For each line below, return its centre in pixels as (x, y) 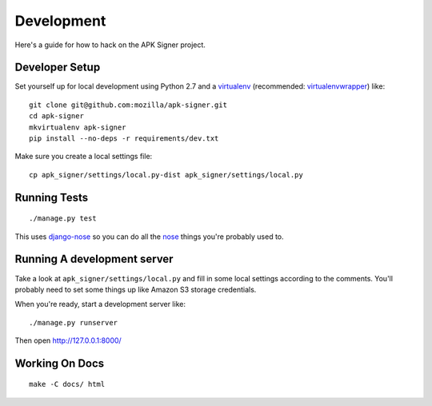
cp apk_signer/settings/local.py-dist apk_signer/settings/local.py (166, 175)
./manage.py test (63, 219)
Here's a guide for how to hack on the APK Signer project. (110, 45)
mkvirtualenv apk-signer (78, 127)
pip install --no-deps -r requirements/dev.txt (124, 139)
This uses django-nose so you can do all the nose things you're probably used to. (149, 237)
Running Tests (51, 197)
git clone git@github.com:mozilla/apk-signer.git (128, 105)
